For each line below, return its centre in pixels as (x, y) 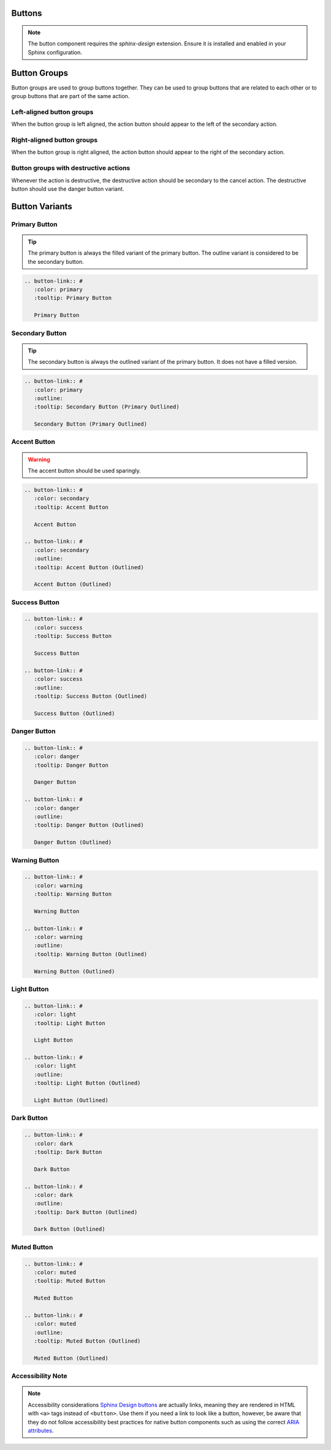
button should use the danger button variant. (68, 189)
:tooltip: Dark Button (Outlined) (86, 1212)
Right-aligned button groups (55, 140)
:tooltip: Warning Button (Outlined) (90, 954)
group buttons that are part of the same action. (70, 96)
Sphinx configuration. (55, 52)
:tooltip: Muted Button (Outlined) (87, 1341)
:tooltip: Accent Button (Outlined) (89, 567)
